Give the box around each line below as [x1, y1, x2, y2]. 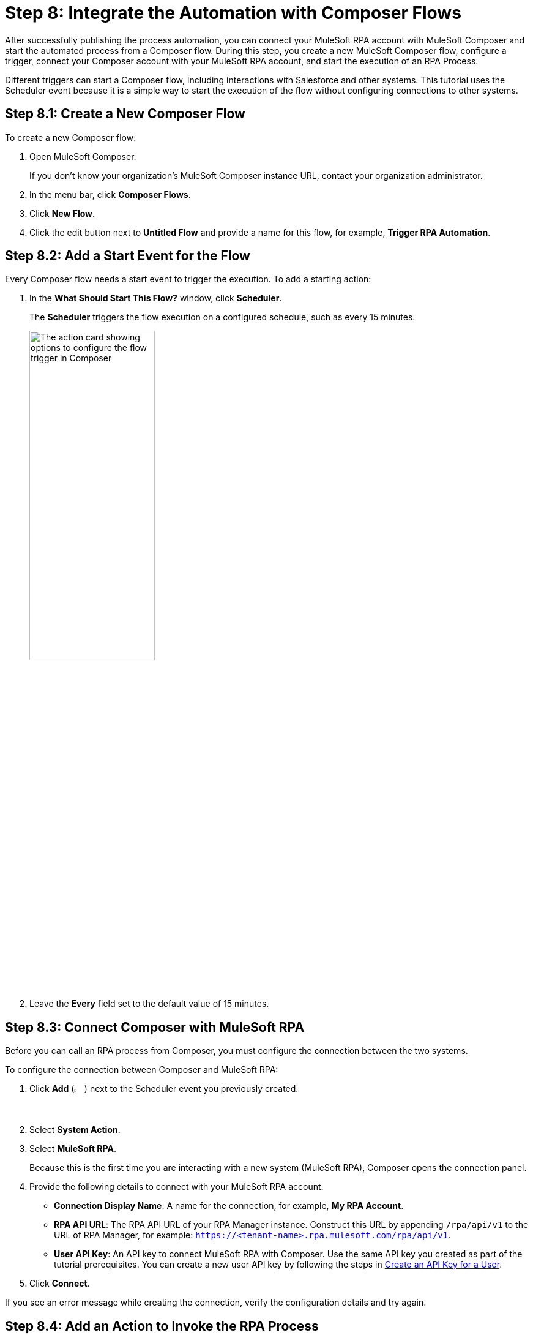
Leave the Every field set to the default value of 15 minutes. [29, 998, 269, 1009]
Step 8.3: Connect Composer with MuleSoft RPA [5, 1019, 305, 1035]
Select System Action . [29, 1124, 121, 1135]
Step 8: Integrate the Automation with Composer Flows [5, 2, 461, 23]
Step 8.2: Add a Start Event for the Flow [5, 248, 250, 264]
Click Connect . [29, 1278, 90, 1289]
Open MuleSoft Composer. [29, 151, 136, 162]
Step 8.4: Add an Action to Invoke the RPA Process [5, 1318, 319, 1334]
